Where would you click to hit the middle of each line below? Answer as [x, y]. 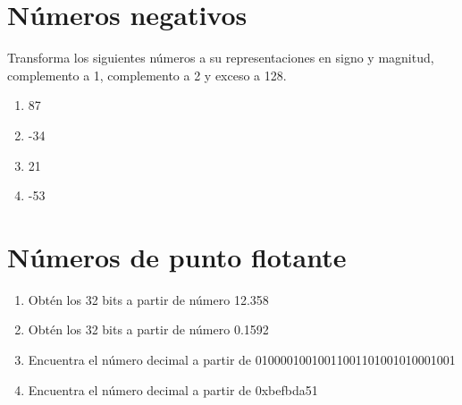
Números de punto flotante [177, 256]
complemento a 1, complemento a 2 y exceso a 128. [147, 75]
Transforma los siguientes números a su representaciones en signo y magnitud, [221, 58]
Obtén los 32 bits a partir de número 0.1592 [148, 329]
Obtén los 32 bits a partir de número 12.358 [148, 299]
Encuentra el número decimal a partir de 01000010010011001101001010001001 [242, 359]
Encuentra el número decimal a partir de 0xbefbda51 [173, 389]
